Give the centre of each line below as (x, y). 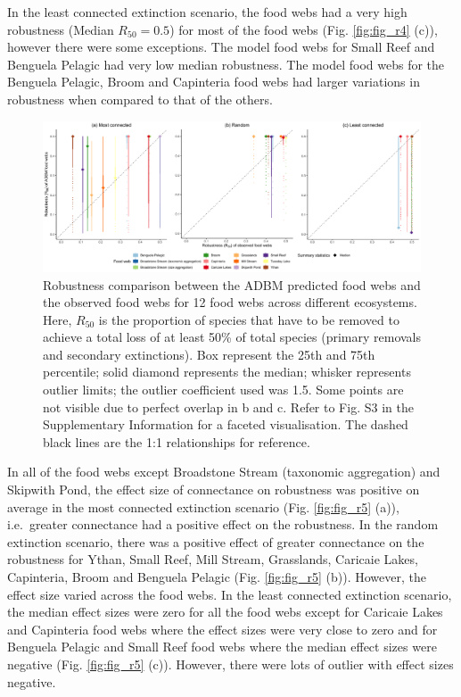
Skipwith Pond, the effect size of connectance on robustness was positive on (214, 490)
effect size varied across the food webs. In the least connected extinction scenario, (230, 594)
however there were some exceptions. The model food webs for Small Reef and (221, 47)
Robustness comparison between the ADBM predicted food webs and (232, 284)
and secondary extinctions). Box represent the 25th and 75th (209, 354)
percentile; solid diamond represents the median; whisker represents (227, 372)
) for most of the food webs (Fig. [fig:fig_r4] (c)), (304, 29)
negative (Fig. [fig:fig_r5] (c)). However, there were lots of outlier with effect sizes (230, 664)
